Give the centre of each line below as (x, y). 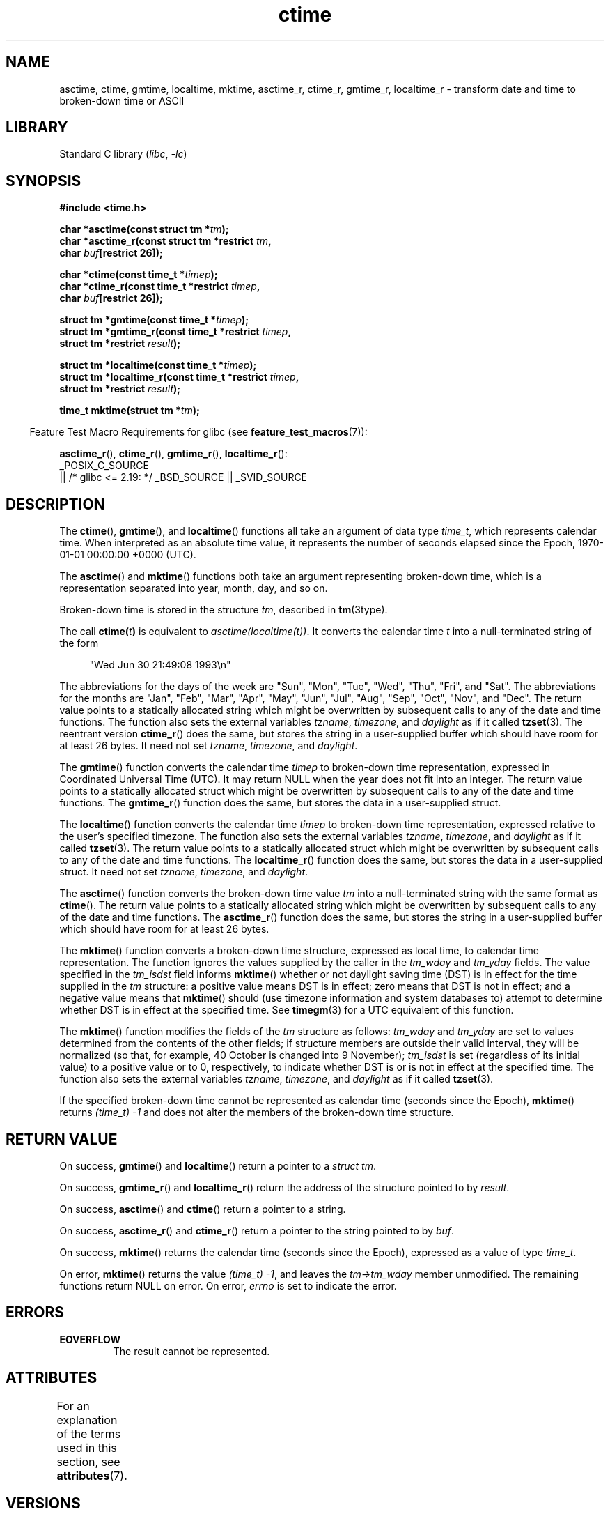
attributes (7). (92, 1475)
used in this (87, 1447)
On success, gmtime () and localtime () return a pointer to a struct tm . (218, 1165)
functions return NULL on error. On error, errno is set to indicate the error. (228, 1285)
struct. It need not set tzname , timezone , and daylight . (184, 872)
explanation (87, 1420)
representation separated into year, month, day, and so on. (194, 588)
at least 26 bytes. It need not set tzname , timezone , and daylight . (209, 746)
